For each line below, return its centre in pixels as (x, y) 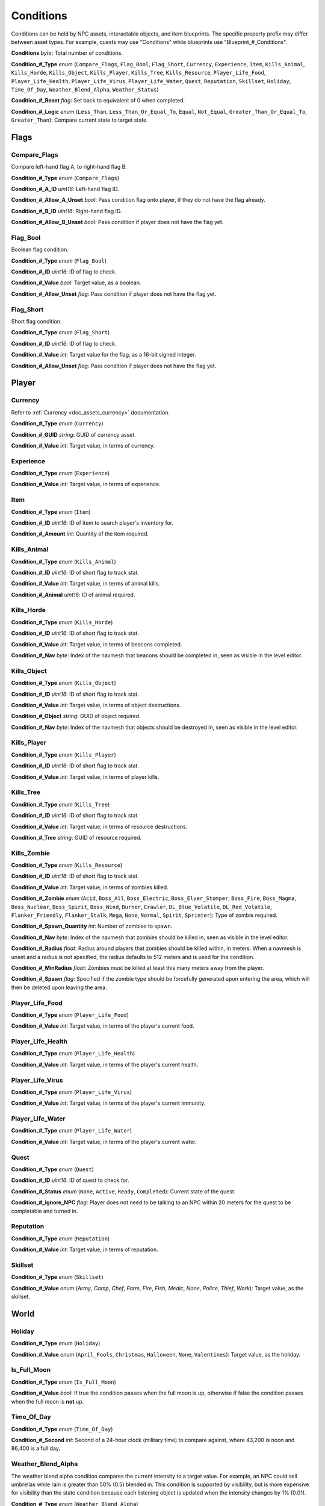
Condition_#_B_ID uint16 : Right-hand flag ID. (67, 211)
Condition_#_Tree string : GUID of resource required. (76, 837)
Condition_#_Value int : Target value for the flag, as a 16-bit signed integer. (104, 355)
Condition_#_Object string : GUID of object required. (76, 716)
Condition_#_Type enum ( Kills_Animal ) (64, 561)
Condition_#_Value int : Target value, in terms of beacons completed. (97, 644)
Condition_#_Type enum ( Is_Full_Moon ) (64, 1382)
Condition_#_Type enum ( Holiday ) (56, 1343)
